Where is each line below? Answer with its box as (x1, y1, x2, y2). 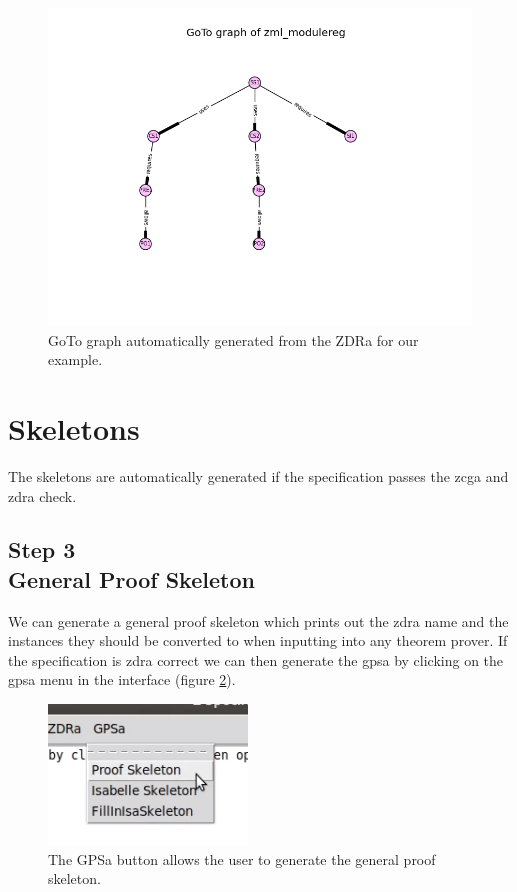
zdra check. (8, 485, 77, 506)
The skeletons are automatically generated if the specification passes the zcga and (8, 465, 509, 486)
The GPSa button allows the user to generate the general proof (48, 848, 436, 869)
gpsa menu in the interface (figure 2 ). (8, 669, 236, 690)
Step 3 (8, 534, 76, 565)
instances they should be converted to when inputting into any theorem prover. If (8, 630, 508, 651)
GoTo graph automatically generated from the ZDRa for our (48, 329, 419, 350)
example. (48, 349, 103, 370)
